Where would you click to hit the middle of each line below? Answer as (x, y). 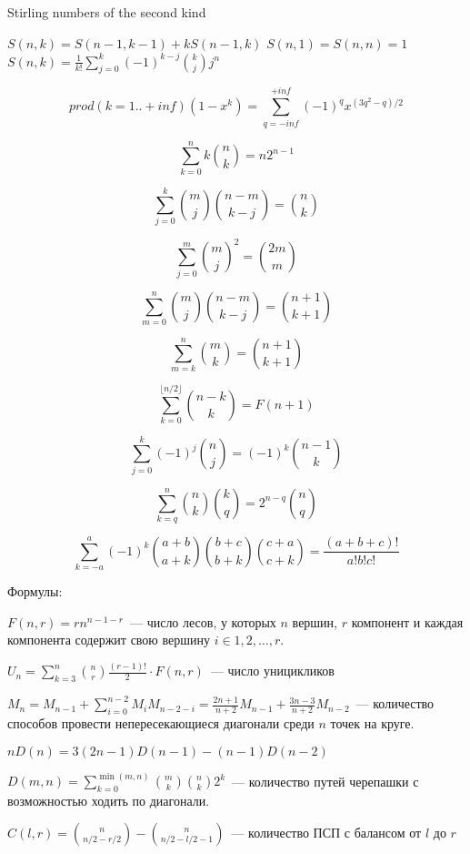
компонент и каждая (407, 621)
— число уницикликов (272, 671)
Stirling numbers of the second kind (107, 12)
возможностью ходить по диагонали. (109, 800)
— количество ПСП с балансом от (326, 833)
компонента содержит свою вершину (109, 640)
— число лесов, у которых (203, 621)
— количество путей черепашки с (325, 781)
